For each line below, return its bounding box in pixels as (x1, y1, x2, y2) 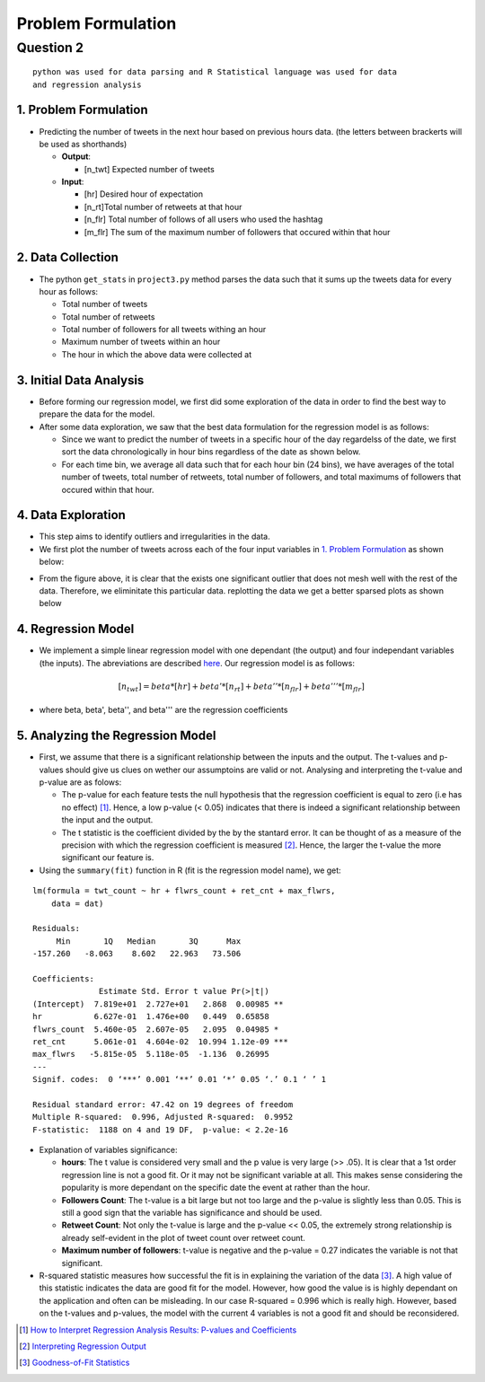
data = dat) (50, 898, 104, 909)
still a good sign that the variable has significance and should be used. (61, 1207, 322, 1218)
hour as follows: (39, 286, 99, 296)
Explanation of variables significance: (39, 1145, 178, 1156)
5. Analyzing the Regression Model (16, 728, 216, 744)
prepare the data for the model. (39, 409, 155, 419)
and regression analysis (32, 79, 142, 90)
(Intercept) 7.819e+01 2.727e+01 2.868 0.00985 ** (32, 999, 284, 1009)
